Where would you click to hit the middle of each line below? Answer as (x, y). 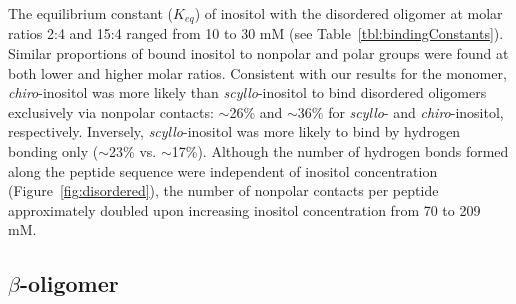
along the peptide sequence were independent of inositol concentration (223, 170)
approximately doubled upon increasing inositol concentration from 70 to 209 (244, 209)
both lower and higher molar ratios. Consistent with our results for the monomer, (257, 72)
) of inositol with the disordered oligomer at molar (348, 13)
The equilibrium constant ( (91, 13)
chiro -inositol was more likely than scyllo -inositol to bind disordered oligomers (247, 92)
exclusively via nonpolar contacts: (111, 111)
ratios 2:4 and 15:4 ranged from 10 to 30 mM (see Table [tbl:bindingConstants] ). (256, 33)
